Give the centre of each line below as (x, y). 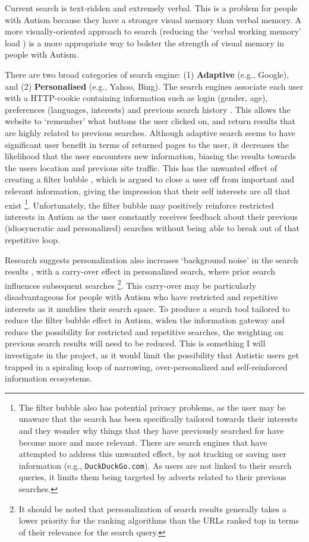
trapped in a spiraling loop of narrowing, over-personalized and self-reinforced (146, 366)
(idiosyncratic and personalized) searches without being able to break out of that (152, 228)
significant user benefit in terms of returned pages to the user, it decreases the (147, 144)
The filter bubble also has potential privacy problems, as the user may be (152, 407)
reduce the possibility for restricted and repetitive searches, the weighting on (144, 331)
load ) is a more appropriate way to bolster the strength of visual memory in (144, 42)
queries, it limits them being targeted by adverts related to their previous (152, 477)
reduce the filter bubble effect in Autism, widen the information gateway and (145, 320)
